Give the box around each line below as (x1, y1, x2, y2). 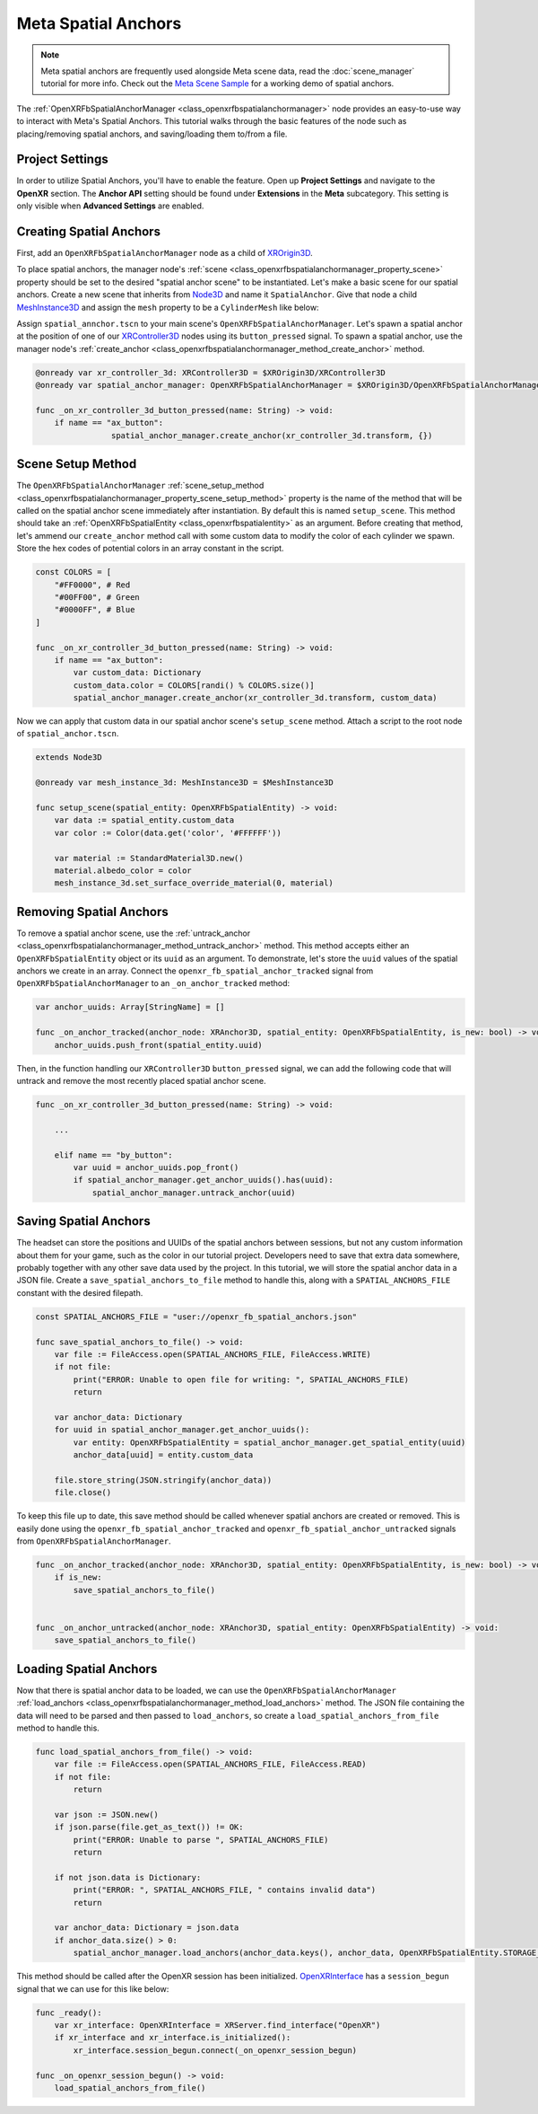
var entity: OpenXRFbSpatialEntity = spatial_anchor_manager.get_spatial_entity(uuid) (73, 1437, 466, 1448)
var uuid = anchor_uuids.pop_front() (73, 1162, 239, 1172)
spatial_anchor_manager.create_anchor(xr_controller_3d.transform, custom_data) (73, 692, 438, 703)
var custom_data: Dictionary (73, 667, 202, 678)
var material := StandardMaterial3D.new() (54, 853, 244, 863)
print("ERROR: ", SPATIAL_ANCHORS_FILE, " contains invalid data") (73, 1885, 377, 1895)
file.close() (54, 1487, 112, 1498)
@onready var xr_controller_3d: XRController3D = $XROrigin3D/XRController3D (35, 367, 386, 377)
